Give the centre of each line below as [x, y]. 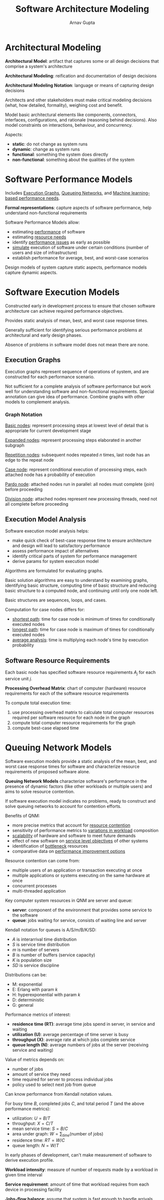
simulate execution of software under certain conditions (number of [80, 247]
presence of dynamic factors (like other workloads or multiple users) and [79, 786]
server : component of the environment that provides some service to [82, 910]
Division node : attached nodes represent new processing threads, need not [81, 499]
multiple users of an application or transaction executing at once [77, 870]
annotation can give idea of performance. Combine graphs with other [75, 397]
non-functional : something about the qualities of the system [73, 160]
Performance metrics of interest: [38, 1015]
